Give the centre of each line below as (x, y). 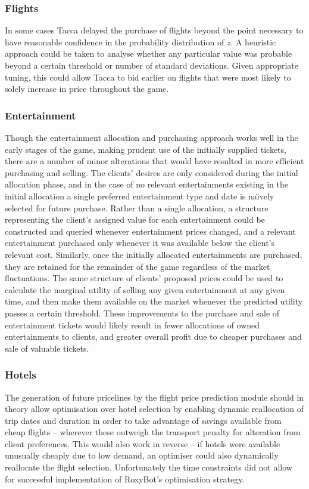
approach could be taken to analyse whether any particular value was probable (149, 53)
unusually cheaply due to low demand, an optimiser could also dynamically (142, 455)
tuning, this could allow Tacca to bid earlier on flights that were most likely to (148, 77)
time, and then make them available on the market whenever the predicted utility (154, 301)
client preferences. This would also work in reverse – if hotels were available (143, 443)
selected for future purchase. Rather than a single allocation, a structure (137, 207)
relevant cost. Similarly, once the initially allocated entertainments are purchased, (154, 254)
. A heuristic (253, 41)
